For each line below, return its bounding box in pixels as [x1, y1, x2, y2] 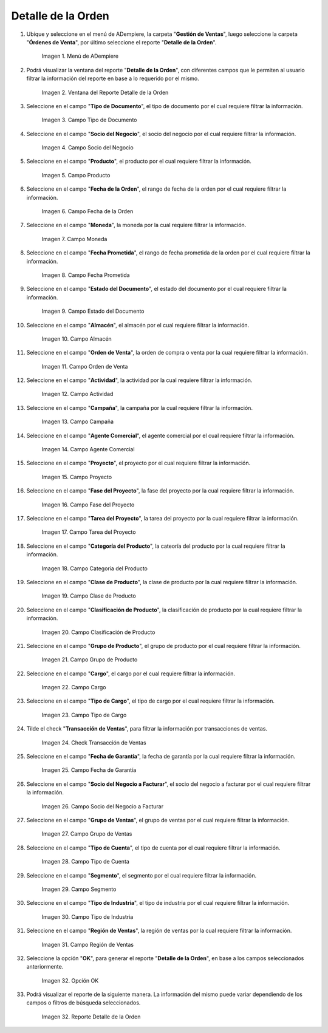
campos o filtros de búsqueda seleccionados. [26, 999, 141, 1006]
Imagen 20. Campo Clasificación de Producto [41, 629, 155, 636]
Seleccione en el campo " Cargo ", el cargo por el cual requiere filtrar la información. [26, 670, 236, 677]
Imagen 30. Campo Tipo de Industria [41, 913, 134, 920]
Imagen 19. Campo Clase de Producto [41, 592, 136, 599]
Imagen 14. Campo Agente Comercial [41, 446, 135, 453]
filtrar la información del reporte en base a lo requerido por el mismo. [26, 75, 200, 82]
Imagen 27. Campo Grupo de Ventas [41, 830, 132, 837]
